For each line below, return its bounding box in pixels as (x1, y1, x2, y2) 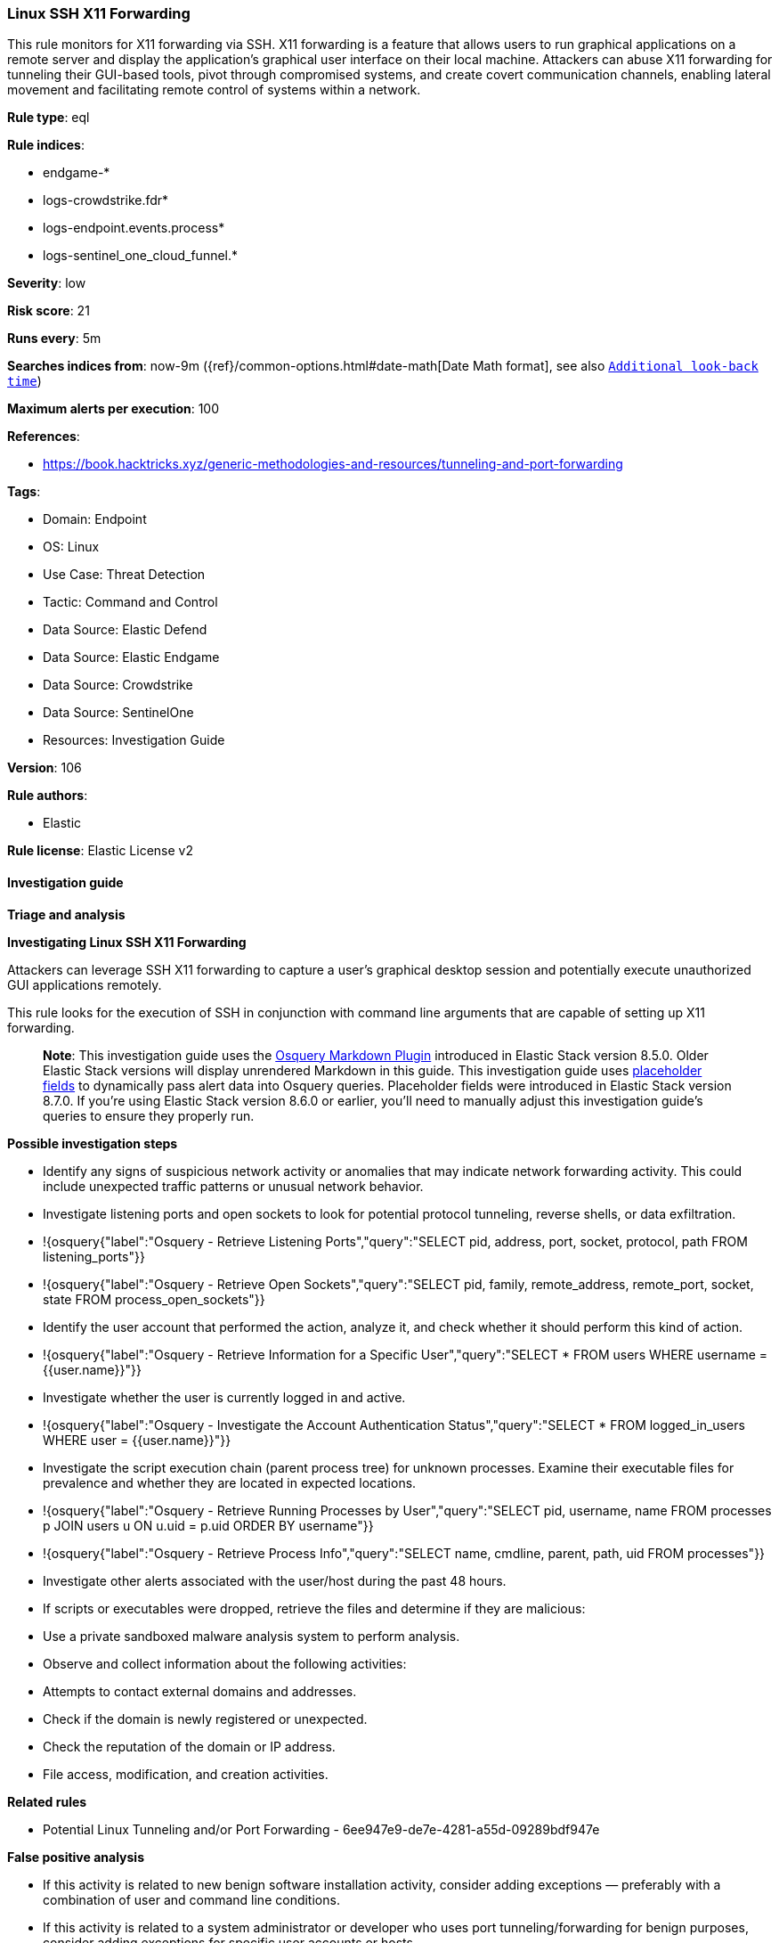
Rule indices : (7, 137, 85, 153)
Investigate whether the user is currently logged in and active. (43, 1389, 406, 1405)
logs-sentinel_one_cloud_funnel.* (43, 248, 239, 264)
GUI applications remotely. (7, 976, 162, 992)
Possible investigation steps (7, 1135, 178, 1151)
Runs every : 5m (7, 331, 101, 347)
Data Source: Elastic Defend (43, 622, 207, 638)
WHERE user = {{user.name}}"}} (43, 1432, 231, 1448)
